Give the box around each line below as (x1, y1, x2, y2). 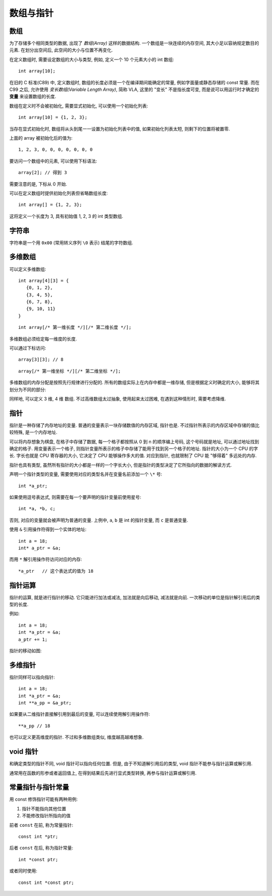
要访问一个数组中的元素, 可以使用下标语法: (9, 158, 98, 164)
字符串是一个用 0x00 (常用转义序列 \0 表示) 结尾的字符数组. (9, 240, 133, 246)
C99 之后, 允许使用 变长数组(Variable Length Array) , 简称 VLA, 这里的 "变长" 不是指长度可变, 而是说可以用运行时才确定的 (9, 86, 259, 93)
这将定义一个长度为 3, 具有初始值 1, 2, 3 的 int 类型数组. (9, 213, 123, 219)
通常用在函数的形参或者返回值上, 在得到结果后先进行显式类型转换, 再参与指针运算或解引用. (9, 770, 196, 776)
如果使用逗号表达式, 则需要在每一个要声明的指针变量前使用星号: (9, 494, 142, 500)
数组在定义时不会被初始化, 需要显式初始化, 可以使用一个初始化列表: (9, 102, 148, 108)
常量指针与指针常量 (9, 783, 69, 792)
